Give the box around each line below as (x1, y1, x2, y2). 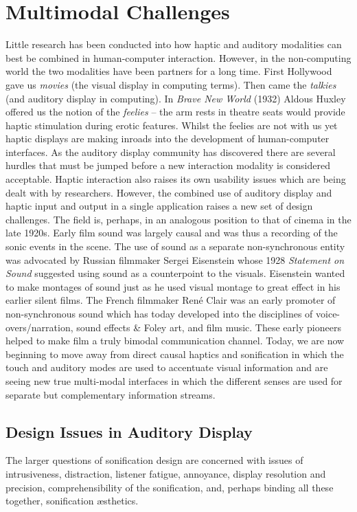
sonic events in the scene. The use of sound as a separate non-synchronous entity (5, 239, 345, 254)
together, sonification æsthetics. (5, 493, 139, 508)
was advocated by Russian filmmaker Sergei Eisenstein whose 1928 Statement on (5, 252, 345, 267)
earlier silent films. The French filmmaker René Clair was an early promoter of (5, 293, 336, 307)
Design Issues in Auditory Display (5, 421, 253, 442)
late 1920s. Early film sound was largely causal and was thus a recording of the (5, 225, 338, 240)
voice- (316, 307, 341, 320)
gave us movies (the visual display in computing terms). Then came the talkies (5, 77, 336, 91)
